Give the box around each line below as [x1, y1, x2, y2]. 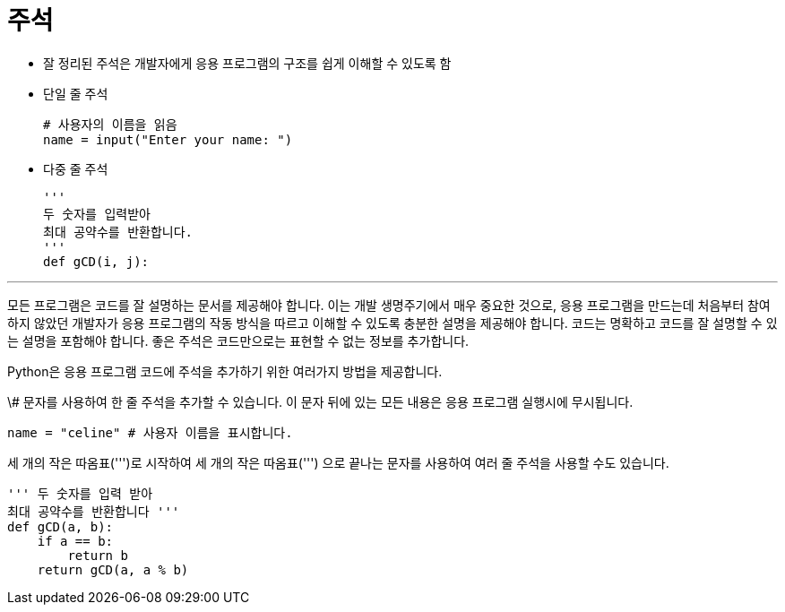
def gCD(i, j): [43, 254, 150, 269]
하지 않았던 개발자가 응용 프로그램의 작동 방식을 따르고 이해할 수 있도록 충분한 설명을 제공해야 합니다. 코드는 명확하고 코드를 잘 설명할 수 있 [7, 315, 778, 331]
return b [67, 547, 128, 563]
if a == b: [37, 533, 114, 548]
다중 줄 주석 [43, 160, 108, 177]
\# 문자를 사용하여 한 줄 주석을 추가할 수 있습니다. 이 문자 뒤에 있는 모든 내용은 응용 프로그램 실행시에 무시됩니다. [7, 393, 634, 409]
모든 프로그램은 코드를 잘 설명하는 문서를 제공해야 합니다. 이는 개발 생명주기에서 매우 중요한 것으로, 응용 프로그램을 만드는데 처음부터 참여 [7, 297, 771, 313]
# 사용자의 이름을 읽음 [43, 116, 177, 132]
